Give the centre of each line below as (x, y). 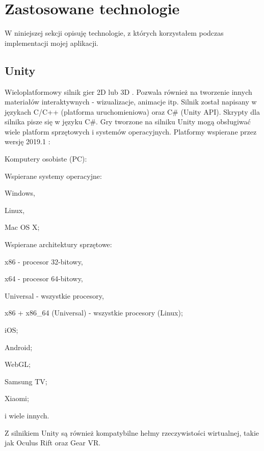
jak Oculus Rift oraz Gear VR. (53, 443)
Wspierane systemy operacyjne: (53, 176)
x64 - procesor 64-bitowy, (44, 278)
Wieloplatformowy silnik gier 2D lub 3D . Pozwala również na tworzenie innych (128, 91)
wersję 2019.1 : (28, 141)
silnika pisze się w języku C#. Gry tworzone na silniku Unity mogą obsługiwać (128, 122)
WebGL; (18, 364)
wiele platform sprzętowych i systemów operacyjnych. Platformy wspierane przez (131, 131)
